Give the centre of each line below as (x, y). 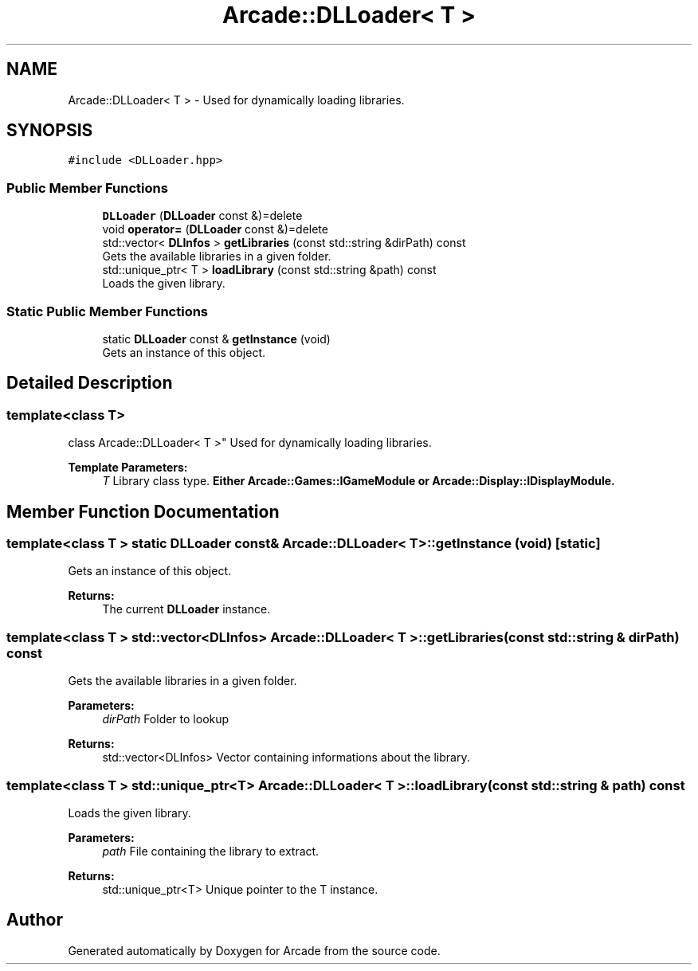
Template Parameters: (128, 468)
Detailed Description (90, 383)
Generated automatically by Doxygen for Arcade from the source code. (254, 950)
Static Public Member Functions (108, 311)
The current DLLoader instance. (186, 609)
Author (35, 920)
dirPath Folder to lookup (166, 719)
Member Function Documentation (143, 511)
